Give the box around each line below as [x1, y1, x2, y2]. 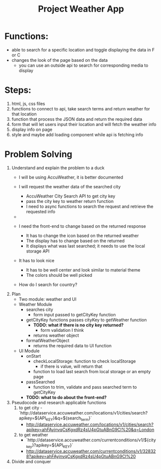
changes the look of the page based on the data [11, 57, 108, 63]
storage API [26, 248, 49, 254]
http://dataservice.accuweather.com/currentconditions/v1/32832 [26, 449, 156, 454]
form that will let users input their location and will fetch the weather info [11, 121, 157, 127]
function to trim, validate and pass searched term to [33, 384, 137, 390]
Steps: [4, 85, 32, 96]
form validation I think [40, 327, 84, 333]
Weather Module [18, 301, 52, 307]
